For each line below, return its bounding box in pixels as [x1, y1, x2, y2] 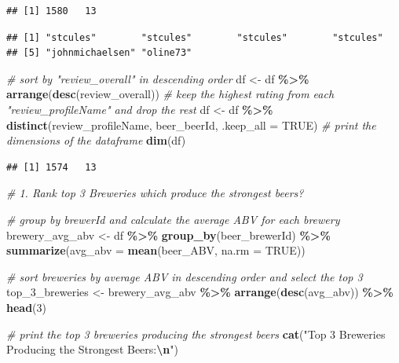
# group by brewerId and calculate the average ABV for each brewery [6, 211, 340, 227]
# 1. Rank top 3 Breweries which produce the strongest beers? [6, 185, 304, 201]
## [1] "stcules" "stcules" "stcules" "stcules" [6, 31, 383, 43]
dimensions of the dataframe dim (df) [6, 132, 186, 148]
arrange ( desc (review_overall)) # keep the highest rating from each [6, 86, 335, 102]
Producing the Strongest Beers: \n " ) [6, 341, 178, 357]
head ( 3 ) [6, 299, 47, 315]
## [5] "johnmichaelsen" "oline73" [6, 47, 192, 59]
